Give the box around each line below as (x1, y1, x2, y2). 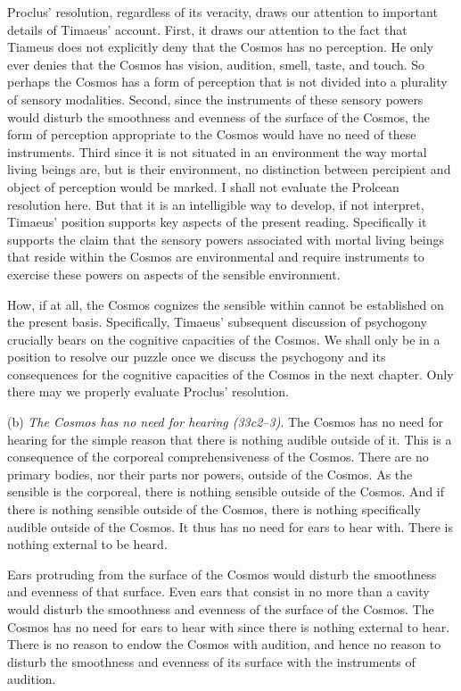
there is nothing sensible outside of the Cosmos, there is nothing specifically (7, 500, 421, 519)
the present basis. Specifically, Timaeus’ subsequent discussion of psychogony (7, 312, 427, 331)
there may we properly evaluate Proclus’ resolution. (7, 382, 289, 401)
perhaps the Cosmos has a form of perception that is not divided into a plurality (7, 72, 448, 91)
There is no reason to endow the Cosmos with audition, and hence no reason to (7, 635, 441, 654)
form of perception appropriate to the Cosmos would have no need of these (7, 125, 416, 144)
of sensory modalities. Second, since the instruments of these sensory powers (7, 89, 424, 108)
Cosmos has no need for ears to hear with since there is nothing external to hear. (7, 617, 450, 636)
